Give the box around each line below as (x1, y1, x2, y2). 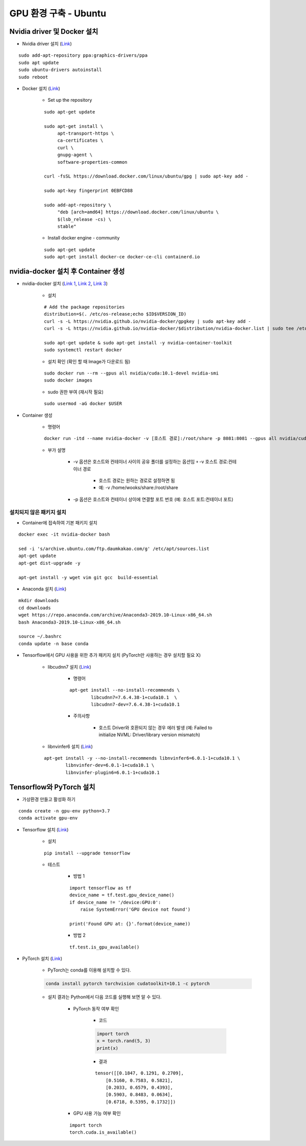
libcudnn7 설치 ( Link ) (47, 664, 91, 670)
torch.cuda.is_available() (69, 1129, 137, 1135)
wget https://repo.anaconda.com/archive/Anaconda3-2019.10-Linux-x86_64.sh (18, 612, 212, 618)
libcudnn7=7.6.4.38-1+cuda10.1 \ (91, 694, 177, 700)
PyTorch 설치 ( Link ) (22, 955, 63, 961)
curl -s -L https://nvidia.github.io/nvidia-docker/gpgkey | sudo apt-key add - (44, 318, 251, 324)
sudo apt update (18, 59, 59, 65)
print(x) (96, 1045, 119, 1051)
